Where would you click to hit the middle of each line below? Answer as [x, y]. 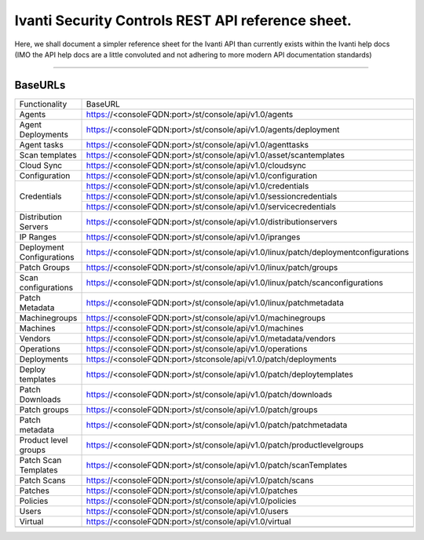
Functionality [43, 104]
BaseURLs [40, 85]
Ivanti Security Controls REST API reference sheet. [183, 20]
